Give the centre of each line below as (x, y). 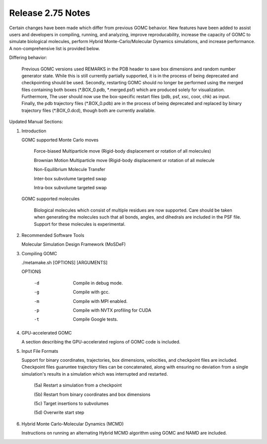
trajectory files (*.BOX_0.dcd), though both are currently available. (89, 110)
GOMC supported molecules (51, 199)
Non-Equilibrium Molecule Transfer (70, 169)
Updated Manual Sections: (36, 122)
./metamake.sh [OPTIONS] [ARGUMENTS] (65, 263)
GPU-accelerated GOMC (47, 333)
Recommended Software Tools (53, 235)
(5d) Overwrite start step (59, 413)
